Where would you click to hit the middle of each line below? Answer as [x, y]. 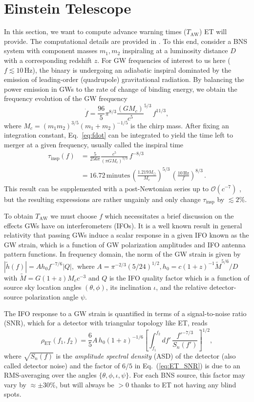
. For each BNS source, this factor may [187, 375]
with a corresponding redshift [48, 60]
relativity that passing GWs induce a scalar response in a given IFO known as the [127, 235]
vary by [15, 384]
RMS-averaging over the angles [50, 375]
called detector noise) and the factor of [62, 365]
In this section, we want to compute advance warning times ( [95, 31]
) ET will [213, 31]
